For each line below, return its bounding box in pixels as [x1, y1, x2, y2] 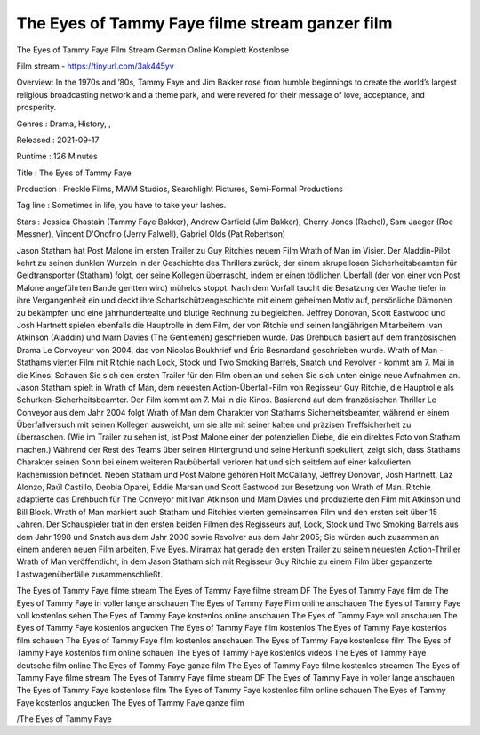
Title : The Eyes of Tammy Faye [16, 167, 132, 178]
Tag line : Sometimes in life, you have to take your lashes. [16, 200, 227, 211]
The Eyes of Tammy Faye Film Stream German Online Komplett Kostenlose [16, 44, 290, 55]
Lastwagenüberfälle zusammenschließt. [16, 569, 164, 579]
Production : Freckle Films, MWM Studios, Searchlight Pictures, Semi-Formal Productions [16, 183, 344, 195]
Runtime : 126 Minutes [16, 151, 98, 162]
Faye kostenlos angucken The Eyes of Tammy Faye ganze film [16, 697, 244, 707]
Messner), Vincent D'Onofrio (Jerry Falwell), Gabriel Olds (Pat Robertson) [16, 229, 286, 239]
